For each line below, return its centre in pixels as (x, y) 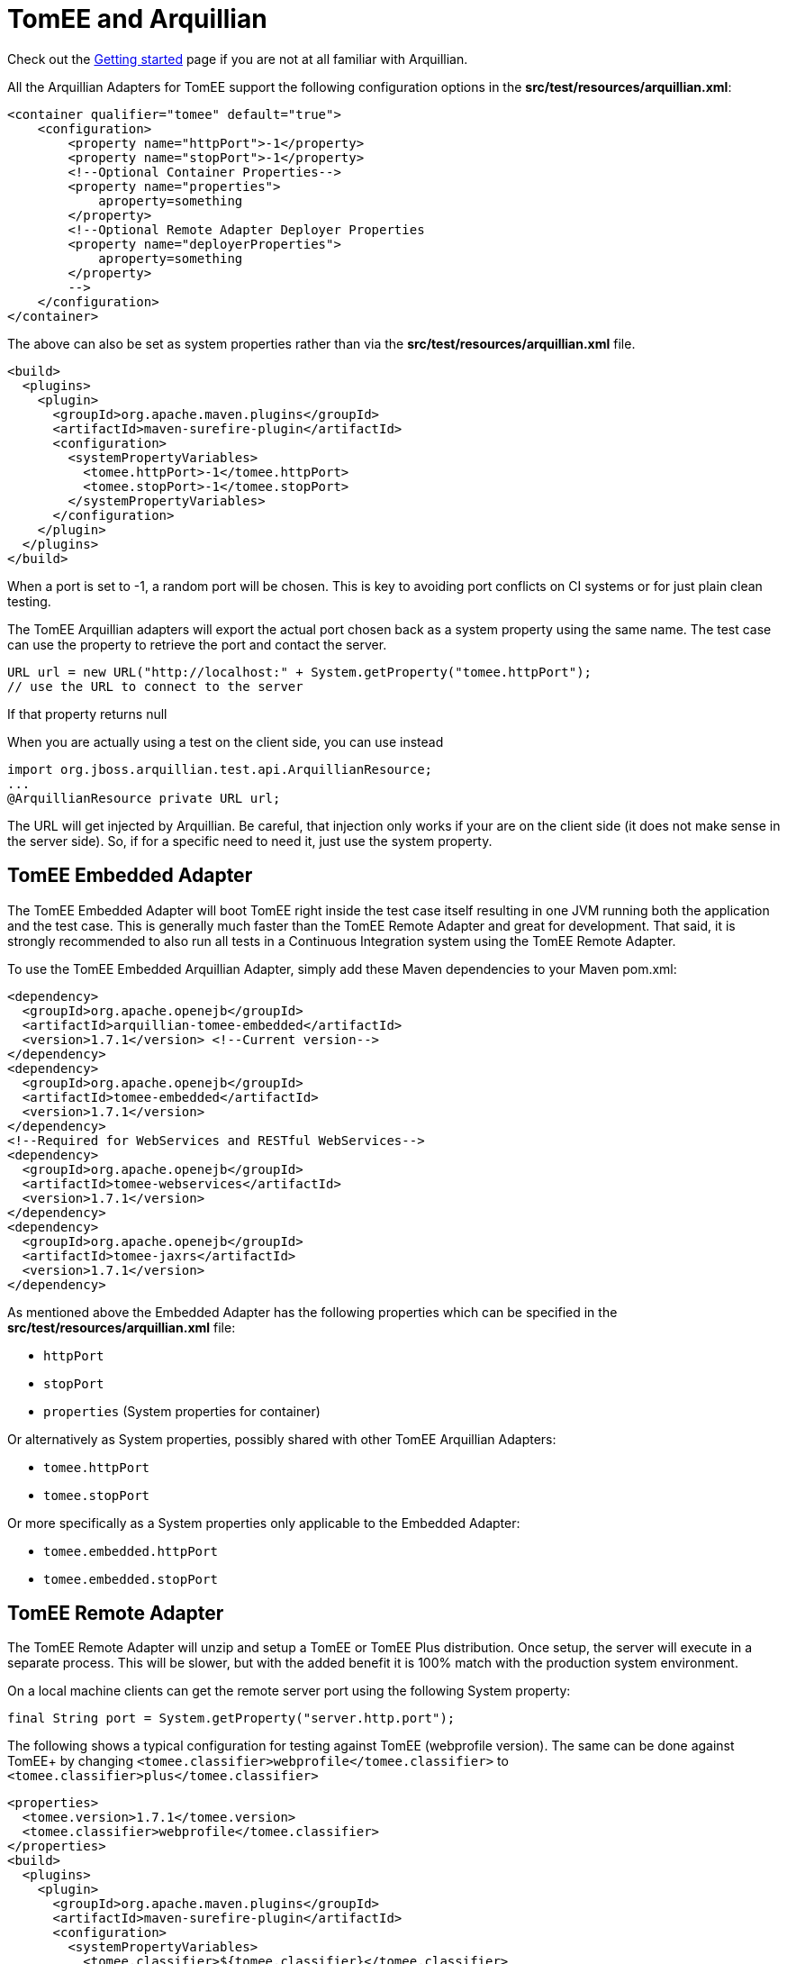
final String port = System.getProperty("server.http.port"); (231, 1718)
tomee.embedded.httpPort (131, 1551)
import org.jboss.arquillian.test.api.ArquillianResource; (220, 769)
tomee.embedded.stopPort (131, 1579)
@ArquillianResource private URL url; (144, 798)
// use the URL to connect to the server (155, 686)
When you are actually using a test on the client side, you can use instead (226, 741)
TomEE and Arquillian (137, 19)
